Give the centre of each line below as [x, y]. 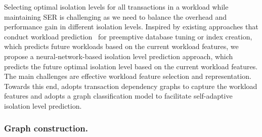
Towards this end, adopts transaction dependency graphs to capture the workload [131, 86]
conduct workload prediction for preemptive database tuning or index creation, [128, 36]
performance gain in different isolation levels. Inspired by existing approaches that [131, 27]
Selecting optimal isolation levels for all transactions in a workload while [116, 7]
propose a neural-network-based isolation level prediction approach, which [119, 56]
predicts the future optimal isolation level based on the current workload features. [131, 66]
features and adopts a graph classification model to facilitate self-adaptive [118, 96]
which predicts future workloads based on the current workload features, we [121, 46]
